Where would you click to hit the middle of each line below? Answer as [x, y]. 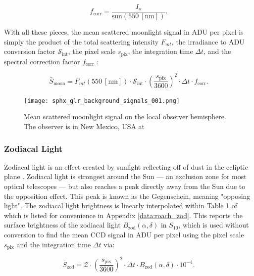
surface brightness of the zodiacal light [62, 225]
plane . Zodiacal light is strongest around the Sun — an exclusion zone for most [125, 176]
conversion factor [30, 51]
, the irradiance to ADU [208, 41]
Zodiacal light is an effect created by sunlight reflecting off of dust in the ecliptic [126, 166]
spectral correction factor [42, 61]
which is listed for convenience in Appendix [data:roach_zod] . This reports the [123, 215]
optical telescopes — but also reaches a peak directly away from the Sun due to [125, 186]
